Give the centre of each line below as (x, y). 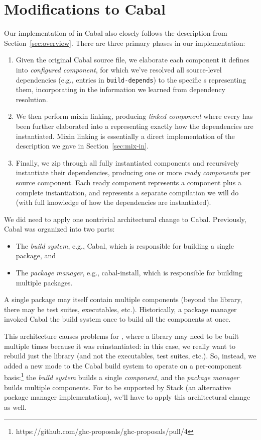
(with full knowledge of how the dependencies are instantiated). (113, 202)
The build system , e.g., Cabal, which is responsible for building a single (125, 245)
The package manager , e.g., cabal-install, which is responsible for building (129, 273)
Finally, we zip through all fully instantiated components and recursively (127, 162)
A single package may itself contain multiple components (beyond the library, (123, 299)
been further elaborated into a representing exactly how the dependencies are (135, 126)
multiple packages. (44, 282)
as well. (15, 407)
